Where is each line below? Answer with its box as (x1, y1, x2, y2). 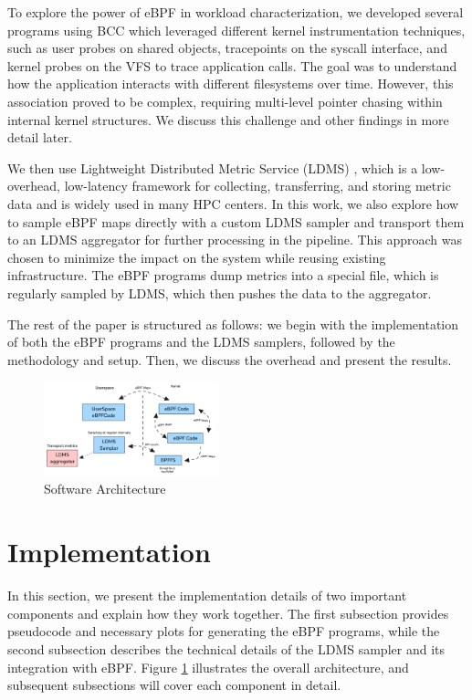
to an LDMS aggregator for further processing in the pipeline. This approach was (7, 230, 463, 249)
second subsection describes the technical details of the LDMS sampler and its (7, 639, 445, 658)
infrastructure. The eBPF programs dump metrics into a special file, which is (7, 266, 439, 285)
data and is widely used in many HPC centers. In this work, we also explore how (7, 193, 459, 213)
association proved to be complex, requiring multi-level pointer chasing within (7, 91, 443, 110)
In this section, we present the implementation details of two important (7, 586, 407, 605)
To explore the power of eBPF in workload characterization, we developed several (7, 3, 464, 21)
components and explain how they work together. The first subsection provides (7, 603, 449, 622)
